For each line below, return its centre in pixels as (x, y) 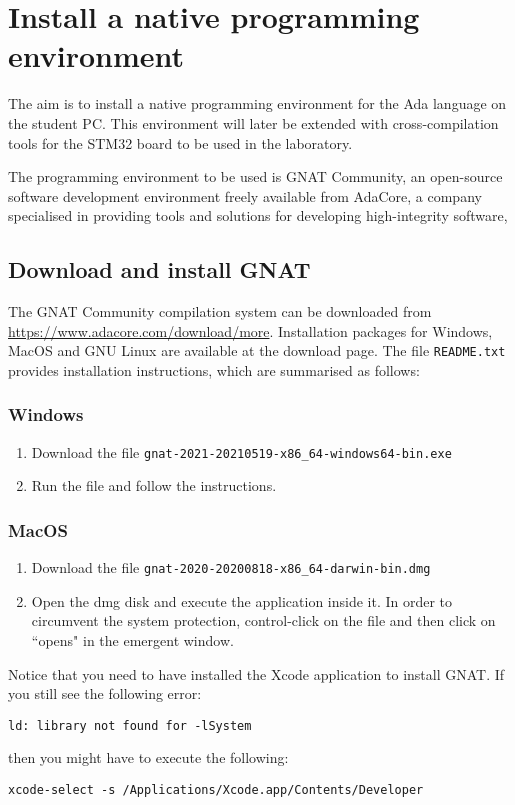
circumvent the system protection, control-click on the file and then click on (263, 620)
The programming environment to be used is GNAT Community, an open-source (255, 176)
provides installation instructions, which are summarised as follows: (214, 369)
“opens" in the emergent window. (132, 640)
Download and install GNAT (159, 269)
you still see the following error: (105, 693)
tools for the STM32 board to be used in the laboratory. (180, 142)
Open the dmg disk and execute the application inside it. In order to (242, 600)
